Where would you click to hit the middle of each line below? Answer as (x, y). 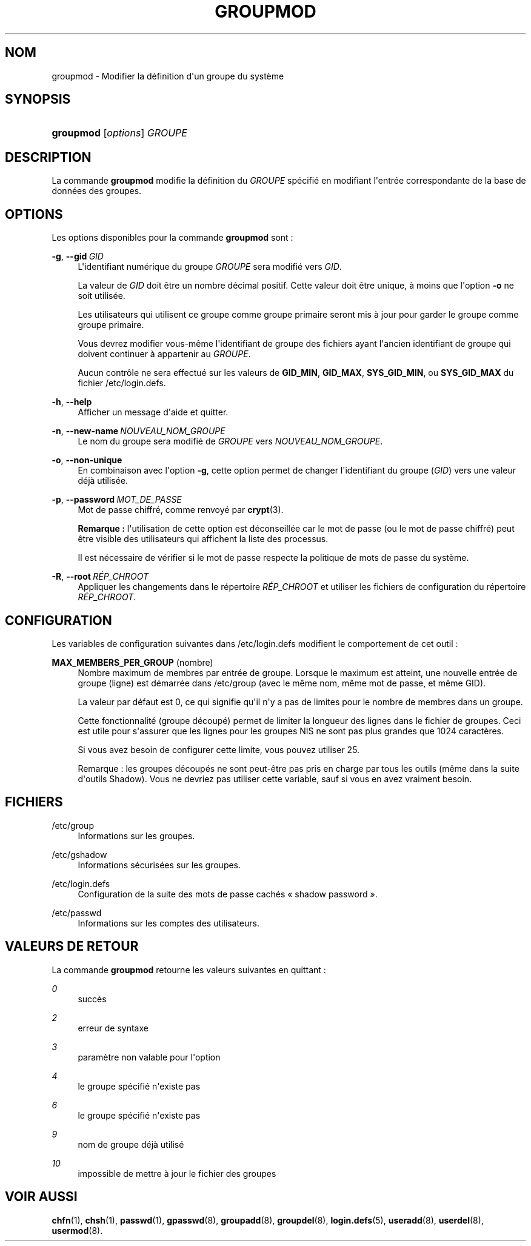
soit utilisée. (102, 296)
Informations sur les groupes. (136, 836)
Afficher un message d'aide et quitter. (153, 412)
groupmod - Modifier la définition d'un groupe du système (168, 76)
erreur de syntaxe (113, 1028)
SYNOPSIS (38, 99)
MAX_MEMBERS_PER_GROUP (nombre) (132, 662)
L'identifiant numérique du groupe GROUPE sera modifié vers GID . (210, 267)
